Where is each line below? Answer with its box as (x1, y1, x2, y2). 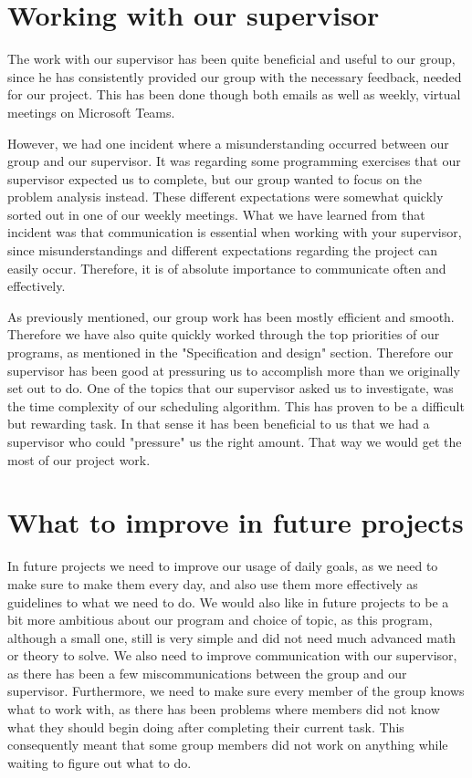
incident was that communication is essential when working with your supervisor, (7, 223, 462, 242)
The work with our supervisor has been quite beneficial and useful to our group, (7, 49, 456, 68)
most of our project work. (7, 450, 151, 469)
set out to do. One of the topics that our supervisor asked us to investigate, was (7, 379, 454, 398)
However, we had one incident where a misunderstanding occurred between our (7, 133, 449, 152)
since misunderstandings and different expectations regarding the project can (7, 241, 438, 260)
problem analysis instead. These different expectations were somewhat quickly (7, 187, 444, 206)
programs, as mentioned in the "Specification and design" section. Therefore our (7, 343, 454, 362)
